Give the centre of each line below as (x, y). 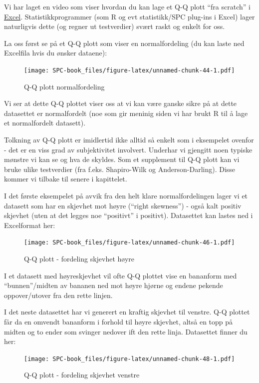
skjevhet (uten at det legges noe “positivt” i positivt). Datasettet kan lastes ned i (129, 215)
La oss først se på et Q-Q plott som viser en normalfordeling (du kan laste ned (124, 43)
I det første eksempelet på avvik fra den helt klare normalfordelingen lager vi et (126, 195)
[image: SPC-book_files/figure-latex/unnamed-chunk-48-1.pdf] (129, 359)
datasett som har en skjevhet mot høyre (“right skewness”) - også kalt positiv (123, 205)
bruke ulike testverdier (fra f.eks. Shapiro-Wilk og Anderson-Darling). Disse (120, 169)
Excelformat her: (30, 225)
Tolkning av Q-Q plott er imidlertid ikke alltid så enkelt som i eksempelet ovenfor (129, 139)
